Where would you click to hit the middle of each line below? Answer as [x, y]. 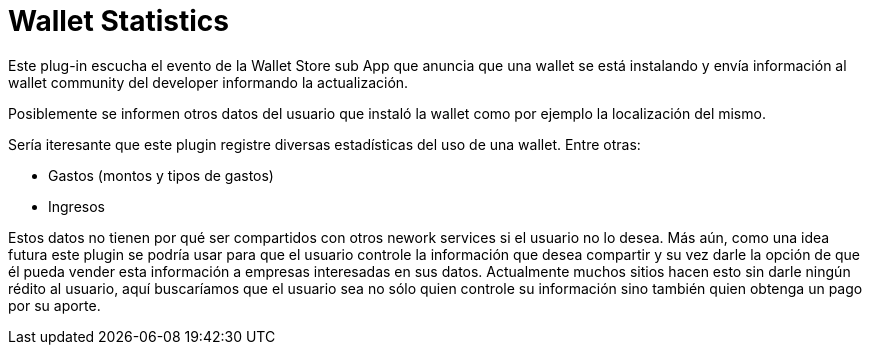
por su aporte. [54, 305]
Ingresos [76, 206]
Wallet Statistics [118, 21]
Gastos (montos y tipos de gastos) [161, 175]
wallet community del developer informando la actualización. [208, 82]
